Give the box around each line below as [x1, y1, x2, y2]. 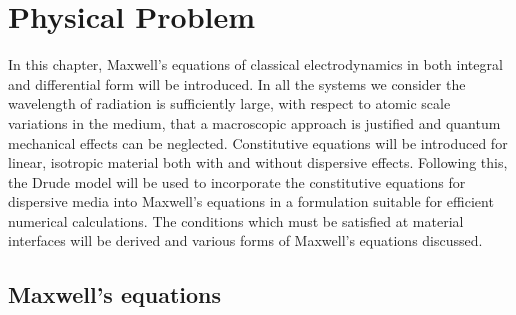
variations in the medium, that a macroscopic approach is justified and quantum [8, 112, 501, 133]
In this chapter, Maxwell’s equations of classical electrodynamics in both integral [8, 54, 503, 75]
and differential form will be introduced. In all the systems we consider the [8, 73, 466, 94]
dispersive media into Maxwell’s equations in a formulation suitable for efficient [8, 191, 494, 212]
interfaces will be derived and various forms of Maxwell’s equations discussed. [8, 230, 483, 251]
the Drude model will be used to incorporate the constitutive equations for [8, 171, 466, 192]
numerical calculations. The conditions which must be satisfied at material [8, 210, 464, 231]
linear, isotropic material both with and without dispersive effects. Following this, [8, 152, 508, 173]
